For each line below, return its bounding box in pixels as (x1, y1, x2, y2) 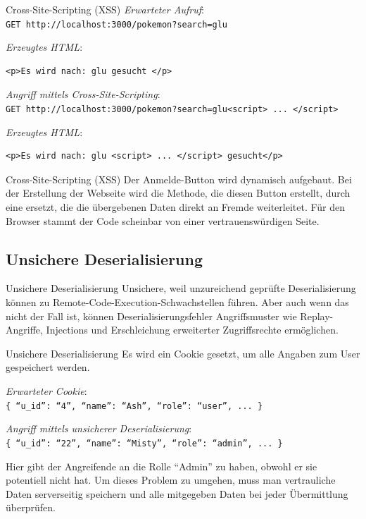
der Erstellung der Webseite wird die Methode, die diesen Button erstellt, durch (6, 185, 351, 200)
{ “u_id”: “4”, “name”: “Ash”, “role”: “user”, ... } (6, 401, 263, 411)
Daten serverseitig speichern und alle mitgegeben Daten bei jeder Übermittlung (6, 486, 348, 501)
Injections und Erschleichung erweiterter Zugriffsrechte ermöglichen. (46, 322, 339, 337)
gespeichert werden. (6, 360, 90, 374)
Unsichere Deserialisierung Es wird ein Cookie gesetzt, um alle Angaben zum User (6, 346, 360, 360)
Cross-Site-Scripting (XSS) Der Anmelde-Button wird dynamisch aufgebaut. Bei (6, 171, 352, 186)
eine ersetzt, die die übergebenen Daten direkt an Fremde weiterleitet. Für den (6, 200, 346, 214)
